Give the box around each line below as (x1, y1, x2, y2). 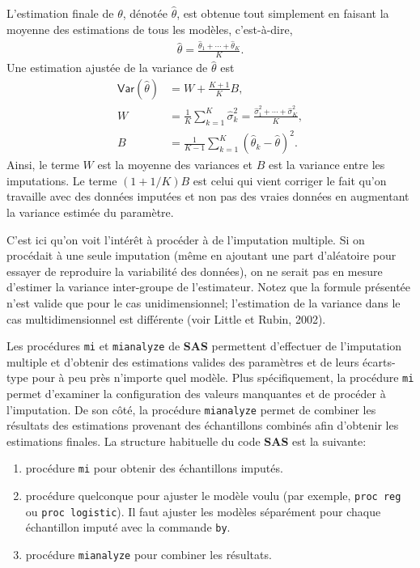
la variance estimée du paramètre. (6, 203, 174, 220)
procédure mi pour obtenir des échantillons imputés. (25, 460, 283, 477)
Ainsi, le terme (6, 156, 79, 173)
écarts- (363, 353, 396, 370)
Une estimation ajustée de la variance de (6, 59, 208, 76)
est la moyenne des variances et (97, 156, 253, 173)
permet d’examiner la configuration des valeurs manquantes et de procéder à (6, 385, 386, 401)
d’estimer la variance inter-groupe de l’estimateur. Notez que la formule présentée (6, 278, 411, 295)
